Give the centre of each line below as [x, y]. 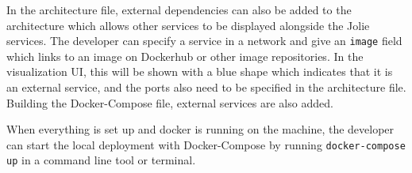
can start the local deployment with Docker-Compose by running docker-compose [206, 144]
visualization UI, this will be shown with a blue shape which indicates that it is [200, 71]
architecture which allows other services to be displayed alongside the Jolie [188, 25]
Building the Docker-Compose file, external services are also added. [170, 102]
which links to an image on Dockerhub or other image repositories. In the [185, 56]
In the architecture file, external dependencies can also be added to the [179, 9]
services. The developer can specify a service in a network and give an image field [204, 41]
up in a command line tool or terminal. [101, 160]
